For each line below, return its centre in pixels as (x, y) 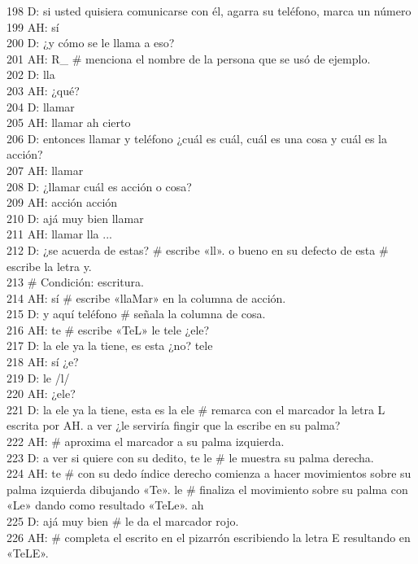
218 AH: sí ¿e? (43, 362)
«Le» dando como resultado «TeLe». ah (105, 505)
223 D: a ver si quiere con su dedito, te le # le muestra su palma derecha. (190, 457)
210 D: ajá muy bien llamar (75, 218)
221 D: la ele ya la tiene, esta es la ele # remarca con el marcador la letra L (196, 409)
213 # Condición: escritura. (75, 282)
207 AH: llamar (45, 170)
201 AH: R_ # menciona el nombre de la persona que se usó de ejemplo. (189, 58)
